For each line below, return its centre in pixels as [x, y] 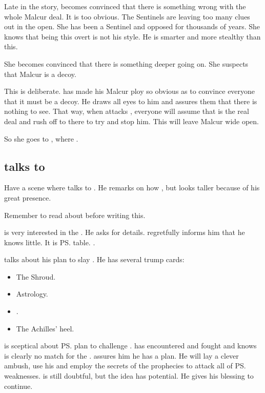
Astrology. [32, 294]
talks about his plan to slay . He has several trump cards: [94, 259]
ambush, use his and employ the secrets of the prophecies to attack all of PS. [125, 366]
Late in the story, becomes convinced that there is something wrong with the [125, 6]
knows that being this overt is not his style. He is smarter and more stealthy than [132, 36]
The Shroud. [36, 276]
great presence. [28, 197]
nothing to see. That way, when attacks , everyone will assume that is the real [127, 111]
